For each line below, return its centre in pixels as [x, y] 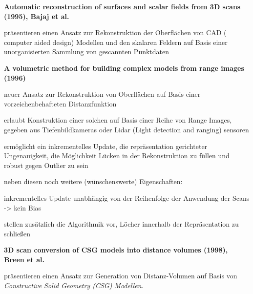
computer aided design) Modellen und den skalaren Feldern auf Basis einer [116, 42]
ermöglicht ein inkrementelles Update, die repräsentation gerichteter [106, 146]
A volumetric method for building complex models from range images [124, 68]
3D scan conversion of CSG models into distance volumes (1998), [116, 250]
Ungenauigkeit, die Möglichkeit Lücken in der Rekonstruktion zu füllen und [117, 156]
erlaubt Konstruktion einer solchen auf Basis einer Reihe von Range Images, [118, 120]
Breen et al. [24, 259]
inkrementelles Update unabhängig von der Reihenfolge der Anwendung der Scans [127, 198]
